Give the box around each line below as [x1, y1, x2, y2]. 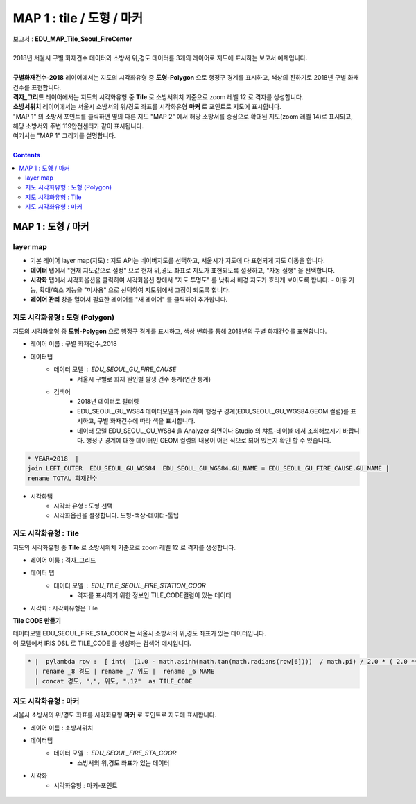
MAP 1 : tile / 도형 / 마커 [12, 10, 144, 26]
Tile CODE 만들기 [12, 616, 62, 624]
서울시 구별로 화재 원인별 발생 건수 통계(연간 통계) [77, 375, 211, 383]
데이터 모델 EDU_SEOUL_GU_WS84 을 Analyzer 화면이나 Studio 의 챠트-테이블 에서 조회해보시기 [77, 427, 342, 435]
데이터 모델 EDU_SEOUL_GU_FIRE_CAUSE [53, 365, 177, 374]
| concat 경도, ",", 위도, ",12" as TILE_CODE [35, 677, 193, 685]
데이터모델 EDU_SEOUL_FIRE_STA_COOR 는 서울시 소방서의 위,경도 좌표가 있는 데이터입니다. [12, 629, 266, 638]
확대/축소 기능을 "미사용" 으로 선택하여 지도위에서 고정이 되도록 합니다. [39, 285, 230, 294]
